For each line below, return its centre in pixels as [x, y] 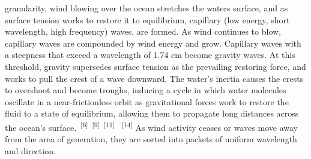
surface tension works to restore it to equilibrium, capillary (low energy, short [147, 19]
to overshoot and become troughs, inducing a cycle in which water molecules [146, 90]
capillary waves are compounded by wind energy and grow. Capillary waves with [153, 43]
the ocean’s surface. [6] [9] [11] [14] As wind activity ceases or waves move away [151, 126]
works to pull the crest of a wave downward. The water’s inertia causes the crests [154, 78]
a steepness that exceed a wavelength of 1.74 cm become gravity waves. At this [150, 55]
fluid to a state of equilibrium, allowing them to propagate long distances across [152, 113]
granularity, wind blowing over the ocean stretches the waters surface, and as [146, 8]
